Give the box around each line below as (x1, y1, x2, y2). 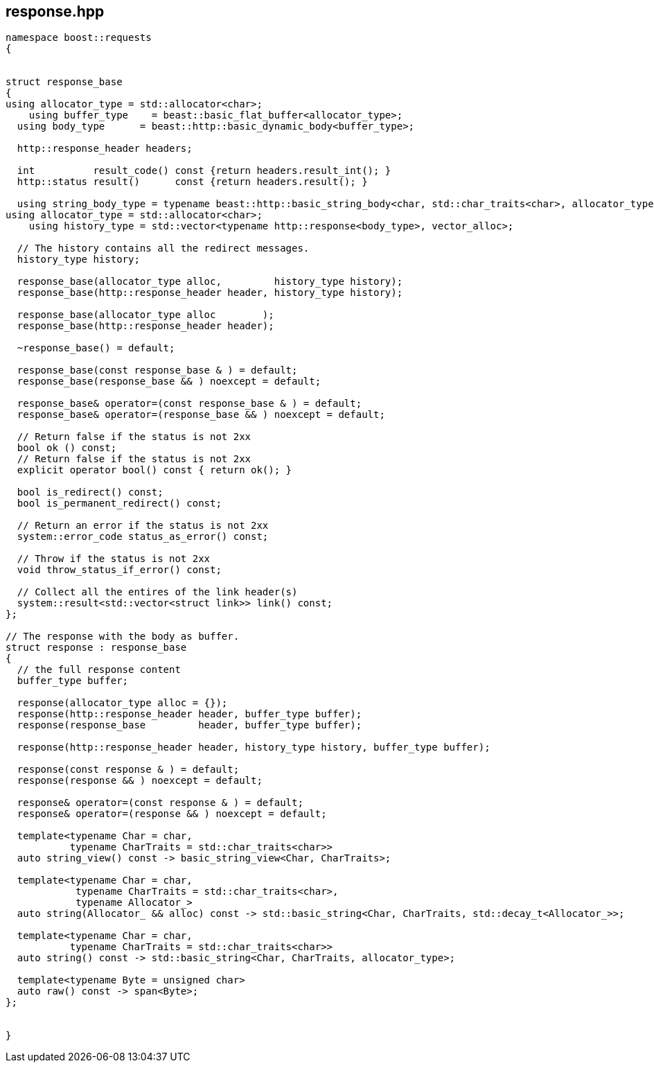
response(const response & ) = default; (17, 764, 240, 776)
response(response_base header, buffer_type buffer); (17, 719, 362, 731)
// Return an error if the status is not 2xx (17, 520, 269, 532)
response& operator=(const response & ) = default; (17, 797, 303, 809)
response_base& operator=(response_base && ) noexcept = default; (17, 409, 385, 421)
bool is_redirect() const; (17, 487, 163, 498)
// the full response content (17, 664, 181, 676)
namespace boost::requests (6, 32, 152, 44)
